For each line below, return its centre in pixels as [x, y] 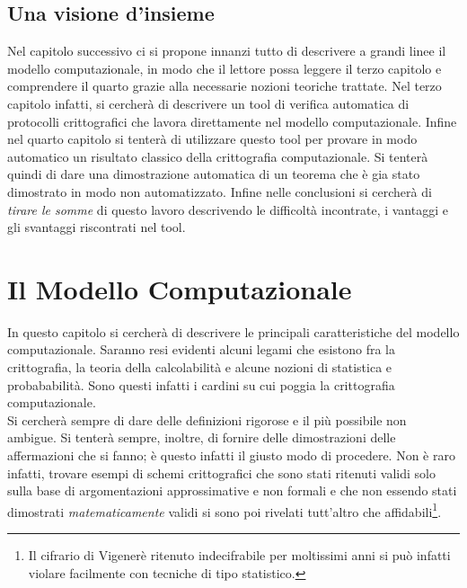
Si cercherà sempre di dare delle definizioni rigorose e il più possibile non [207, 419]
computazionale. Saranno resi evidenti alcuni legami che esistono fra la [202, 349]
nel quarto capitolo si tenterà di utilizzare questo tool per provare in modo [212, 139]
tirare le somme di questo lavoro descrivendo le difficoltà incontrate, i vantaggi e [228, 209]
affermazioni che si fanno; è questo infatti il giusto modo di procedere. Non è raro [231, 455]
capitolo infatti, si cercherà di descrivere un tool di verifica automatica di [208, 103]
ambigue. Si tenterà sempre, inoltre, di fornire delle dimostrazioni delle [202, 437]
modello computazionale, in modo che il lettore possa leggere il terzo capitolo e [225, 68]
